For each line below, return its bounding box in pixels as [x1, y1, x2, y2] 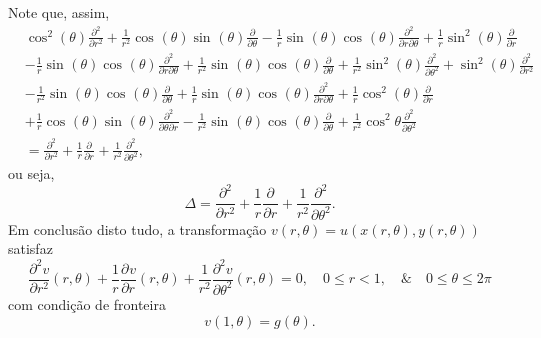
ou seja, [8, 163, 55, 184]
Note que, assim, [8, 2, 110, 22]
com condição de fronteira [8, 293, 166, 314]
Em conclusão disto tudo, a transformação [8, 218, 267, 239]
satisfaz [8, 238, 53, 259]
